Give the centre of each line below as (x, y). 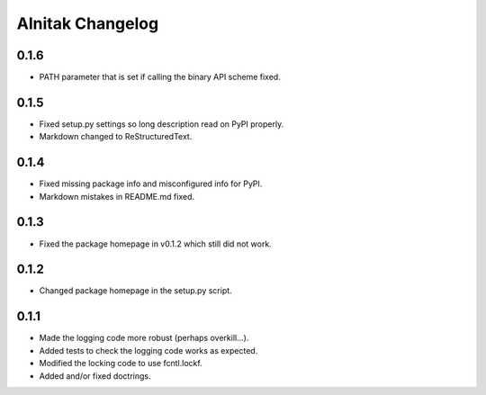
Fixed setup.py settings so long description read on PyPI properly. (162, 124)
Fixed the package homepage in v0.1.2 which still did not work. (155, 244)
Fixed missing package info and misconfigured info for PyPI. (151, 184)
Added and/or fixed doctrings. (95, 376)
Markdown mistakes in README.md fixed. (117, 196)
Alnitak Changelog (88, 23)
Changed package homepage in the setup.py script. (136, 291)
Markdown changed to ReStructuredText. (116, 137)
